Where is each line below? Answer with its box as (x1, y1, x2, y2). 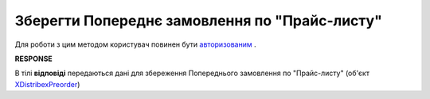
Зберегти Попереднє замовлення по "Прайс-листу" (14, 12, 382, 29)
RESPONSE (14, 54, 53, 63)
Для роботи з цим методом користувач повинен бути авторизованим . (14, 40, 256, 49)
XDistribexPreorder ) (14, 79, 80, 89)
